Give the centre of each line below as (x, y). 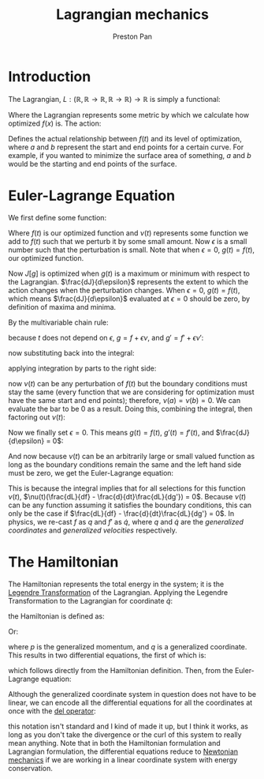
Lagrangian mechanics (132, 15)
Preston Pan (132, 36)
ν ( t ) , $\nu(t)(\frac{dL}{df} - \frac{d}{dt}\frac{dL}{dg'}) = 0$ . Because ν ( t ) (127, 496)
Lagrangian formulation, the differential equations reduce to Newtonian (123, 751)
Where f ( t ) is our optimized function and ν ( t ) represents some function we (128, 233)
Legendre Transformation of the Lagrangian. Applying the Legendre (118, 592)
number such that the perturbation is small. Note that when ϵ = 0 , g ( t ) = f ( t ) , (131, 250)
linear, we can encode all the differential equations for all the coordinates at (130, 702)
